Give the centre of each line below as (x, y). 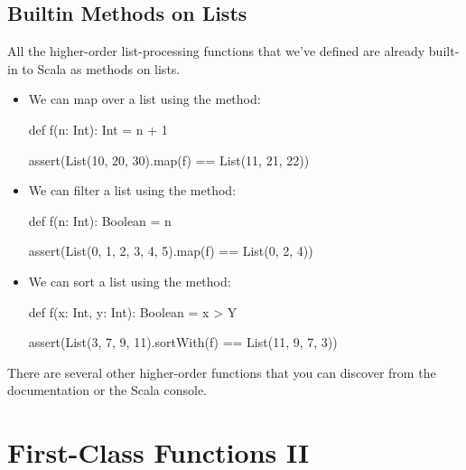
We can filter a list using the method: (132, 190)
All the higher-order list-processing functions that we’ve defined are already (216, 51)
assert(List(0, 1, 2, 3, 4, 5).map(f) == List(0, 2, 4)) (171, 251)
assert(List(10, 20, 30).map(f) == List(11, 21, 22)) (169, 160)
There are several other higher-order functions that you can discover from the (222, 372)
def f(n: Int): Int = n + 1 (98, 129)
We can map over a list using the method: (144, 99)
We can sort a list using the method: (130, 281)
